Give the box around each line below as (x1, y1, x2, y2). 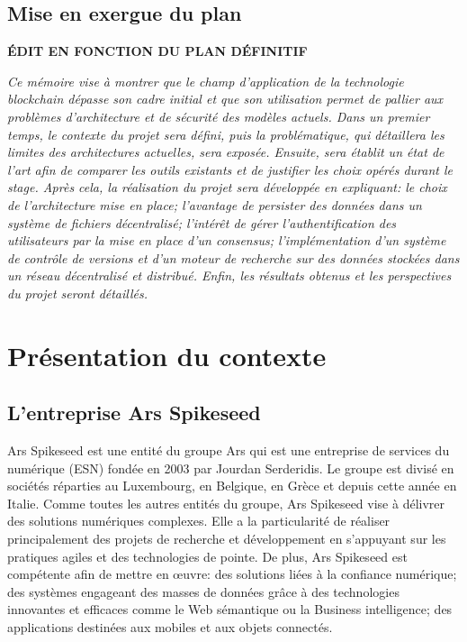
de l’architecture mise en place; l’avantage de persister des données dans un (7, 195, 422, 214)
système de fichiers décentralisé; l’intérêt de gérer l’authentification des (7, 213, 397, 232)
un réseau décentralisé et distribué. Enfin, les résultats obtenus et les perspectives (7, 266, 452, 285)
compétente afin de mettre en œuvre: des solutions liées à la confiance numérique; (7, 564, 457, 583)
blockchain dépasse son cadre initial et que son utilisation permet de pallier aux (7, 89, 444, 108)
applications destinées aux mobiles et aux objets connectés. (7, 618, 333, 637)
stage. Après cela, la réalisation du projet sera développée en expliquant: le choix (7, 178, 447, 197)
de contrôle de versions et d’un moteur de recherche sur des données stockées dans (7, 248, 460, 267)
